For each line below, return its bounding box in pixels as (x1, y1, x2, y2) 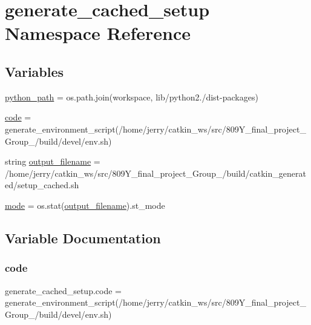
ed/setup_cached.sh (5, 179, 79, 191)
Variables (5, 62, 64, 80)
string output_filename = (5, 155, 100, 168)
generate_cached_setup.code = (5, 284, 122, 297)
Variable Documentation (5, 228, 161, 247)
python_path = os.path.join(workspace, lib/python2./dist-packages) (5, 90, 258, 103)
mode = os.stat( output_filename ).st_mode (5, 199, 165, 211)
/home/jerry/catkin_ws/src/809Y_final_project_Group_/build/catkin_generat (5, 166, 306, 179)
